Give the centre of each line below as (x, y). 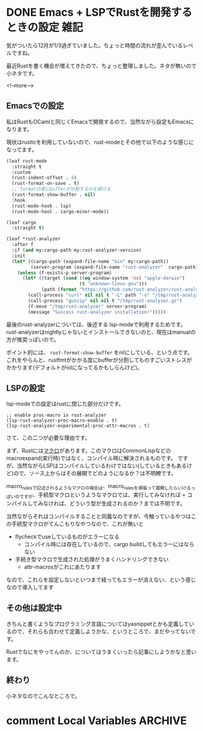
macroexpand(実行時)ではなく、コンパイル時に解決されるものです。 (91, 458)
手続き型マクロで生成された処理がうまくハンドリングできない (92, 559)
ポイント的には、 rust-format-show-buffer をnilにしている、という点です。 (100, 352)
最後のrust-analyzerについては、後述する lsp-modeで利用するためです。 (96, 324)
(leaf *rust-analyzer (34, 239)
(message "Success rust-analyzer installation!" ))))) (97, 312)
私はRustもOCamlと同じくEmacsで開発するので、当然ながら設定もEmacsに (100, 121)
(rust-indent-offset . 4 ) (44, 178)
